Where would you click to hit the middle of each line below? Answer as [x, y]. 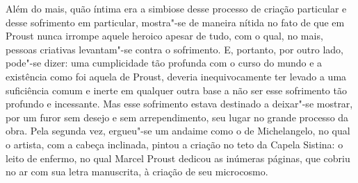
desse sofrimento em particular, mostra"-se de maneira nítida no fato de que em [175, 22]
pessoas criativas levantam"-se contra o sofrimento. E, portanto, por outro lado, [175, 49]
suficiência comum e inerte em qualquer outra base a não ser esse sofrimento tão [176, 90]
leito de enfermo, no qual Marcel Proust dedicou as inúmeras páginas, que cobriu [178, 158]
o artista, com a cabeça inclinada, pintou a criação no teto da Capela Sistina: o [174, 144]
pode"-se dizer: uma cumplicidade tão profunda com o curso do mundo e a [164, 63]
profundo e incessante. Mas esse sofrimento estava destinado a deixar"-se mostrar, [179, 104]
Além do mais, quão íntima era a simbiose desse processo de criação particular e [176, 8]
